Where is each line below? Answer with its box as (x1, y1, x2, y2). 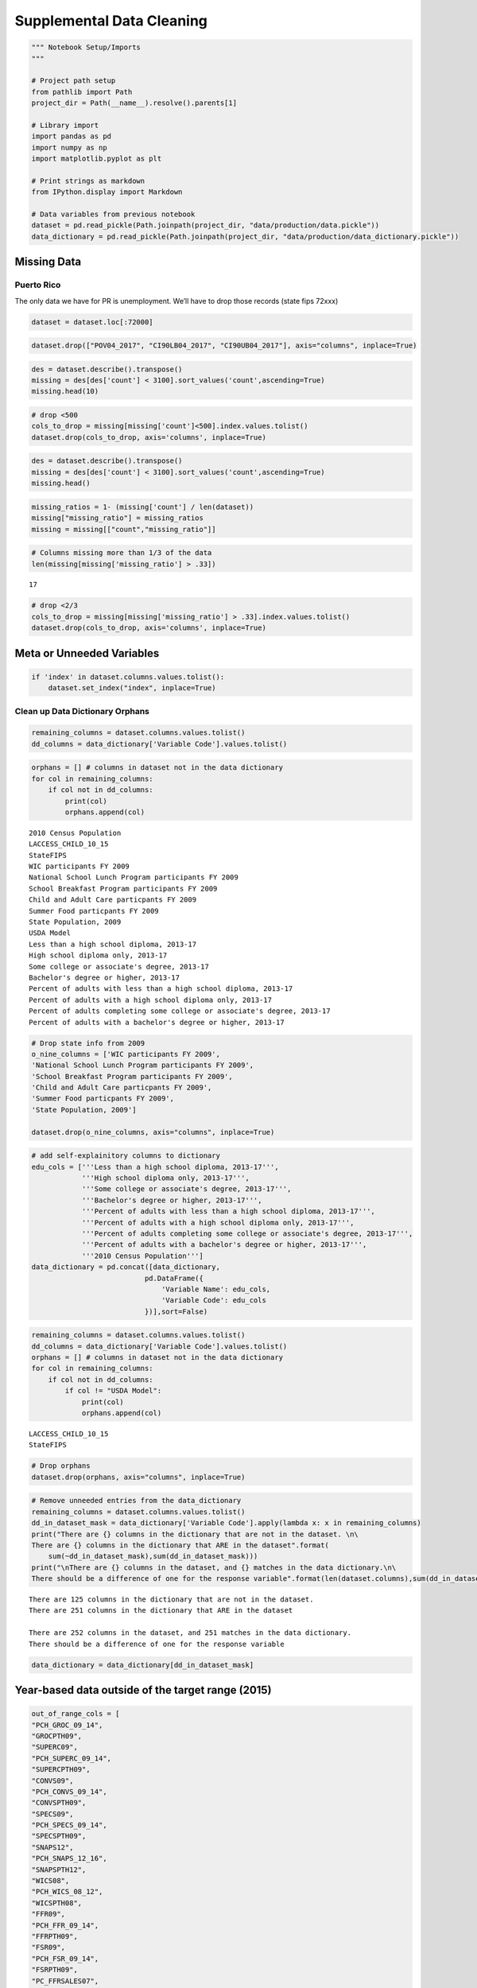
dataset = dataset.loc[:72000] (31, 317, 154, 326)
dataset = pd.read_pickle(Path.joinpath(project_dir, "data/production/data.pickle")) (31, 221, 380, 230)
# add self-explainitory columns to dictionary (31, 1151, 220, 1160)
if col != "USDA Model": (64, 1386, 162, 1396)
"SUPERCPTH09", (31, 1765, 91, 1774)
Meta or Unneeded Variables (14, 646, 160, 660)
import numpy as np (31, 143, 107, 152)
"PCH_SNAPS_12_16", (31, 1854, 107, 1863)
